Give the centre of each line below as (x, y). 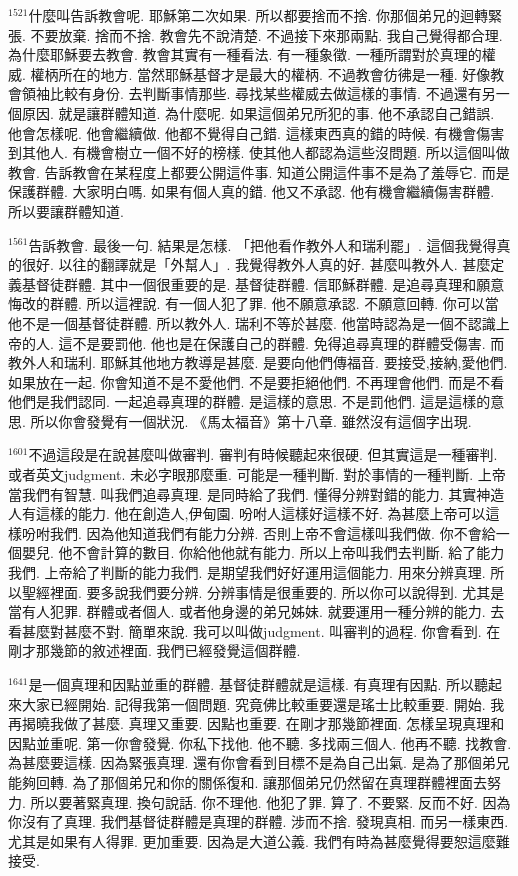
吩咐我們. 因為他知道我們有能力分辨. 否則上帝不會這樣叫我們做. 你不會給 (258, 532)
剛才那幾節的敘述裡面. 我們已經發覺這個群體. (154, 650)
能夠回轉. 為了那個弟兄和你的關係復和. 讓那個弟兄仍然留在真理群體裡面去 (248, 781)
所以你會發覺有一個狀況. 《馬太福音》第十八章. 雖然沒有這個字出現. (251, 420)
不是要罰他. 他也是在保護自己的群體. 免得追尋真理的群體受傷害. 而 (288, 342)
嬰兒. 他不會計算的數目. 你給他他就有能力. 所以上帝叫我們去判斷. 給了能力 (263, 552)
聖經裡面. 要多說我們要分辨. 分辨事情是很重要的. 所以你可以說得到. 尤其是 (263, 591)
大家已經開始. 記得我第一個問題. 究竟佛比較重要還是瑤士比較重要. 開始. (253, 703)
